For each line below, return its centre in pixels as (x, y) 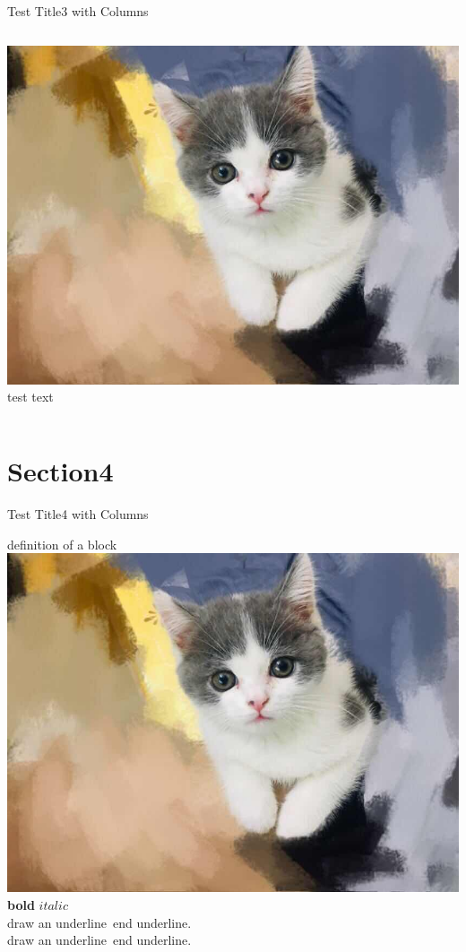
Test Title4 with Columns (78, 514)
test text (30, 397)
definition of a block (62, 544)
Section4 (60, 471)
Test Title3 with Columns (78, 11)
